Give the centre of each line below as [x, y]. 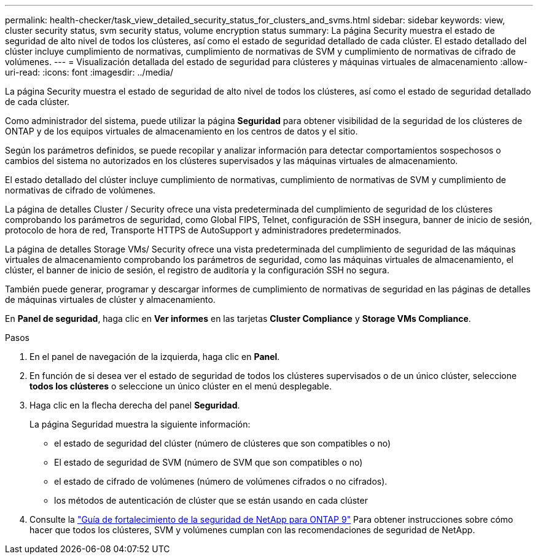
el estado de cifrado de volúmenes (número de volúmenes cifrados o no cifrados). [221, 481]
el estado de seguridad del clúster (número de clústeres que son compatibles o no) [223, 443]
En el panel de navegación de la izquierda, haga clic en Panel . [155, 357]
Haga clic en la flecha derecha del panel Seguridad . [135, 405]
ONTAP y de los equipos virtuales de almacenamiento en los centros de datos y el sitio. [181, 131]
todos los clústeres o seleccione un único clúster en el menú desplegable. [181, 386]
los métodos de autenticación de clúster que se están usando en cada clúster [211, 500]
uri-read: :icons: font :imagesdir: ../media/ [89, 72]
